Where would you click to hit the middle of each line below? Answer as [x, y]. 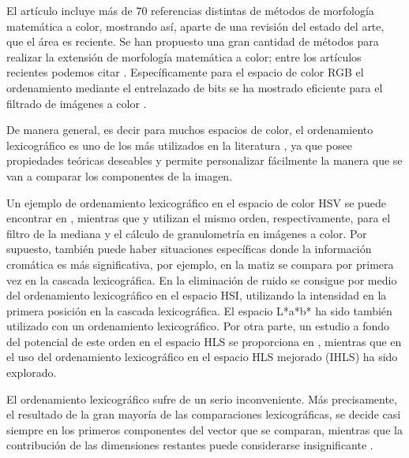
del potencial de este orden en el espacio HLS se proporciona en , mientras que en [204, 341]
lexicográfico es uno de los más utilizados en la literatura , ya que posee [179, 145]
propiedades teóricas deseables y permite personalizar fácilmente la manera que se [204, 160]
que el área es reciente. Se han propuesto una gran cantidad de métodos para [193, 41]
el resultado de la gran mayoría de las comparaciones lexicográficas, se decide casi [204, 414]
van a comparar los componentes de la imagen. [120, 175]
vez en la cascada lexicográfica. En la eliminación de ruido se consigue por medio [202, 279]
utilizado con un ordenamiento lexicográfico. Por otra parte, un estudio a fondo [198, 326]
